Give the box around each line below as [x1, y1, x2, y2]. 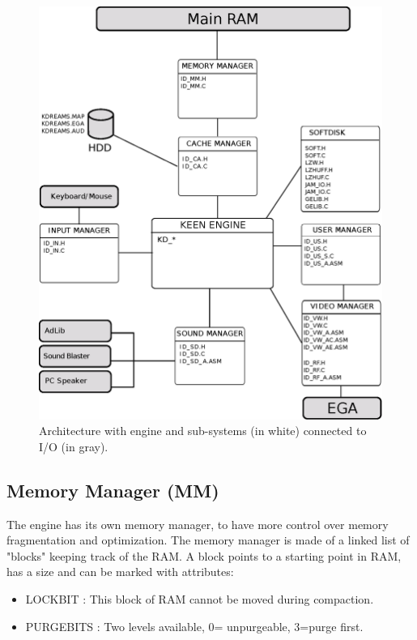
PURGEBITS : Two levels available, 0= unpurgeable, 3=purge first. [25, 617, 364, 634]
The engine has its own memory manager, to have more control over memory [6, 515, 389, 532]
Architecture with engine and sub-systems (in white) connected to [39, 422, 367, 439]
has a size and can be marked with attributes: [6, 563, 234, 580]
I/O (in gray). [39, 437, 109, 454]
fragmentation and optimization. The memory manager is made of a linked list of [6, 531, 410, 548]
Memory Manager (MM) [6, 477, 219, 502]
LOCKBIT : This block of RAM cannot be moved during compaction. [25, 590, 374, 607]
